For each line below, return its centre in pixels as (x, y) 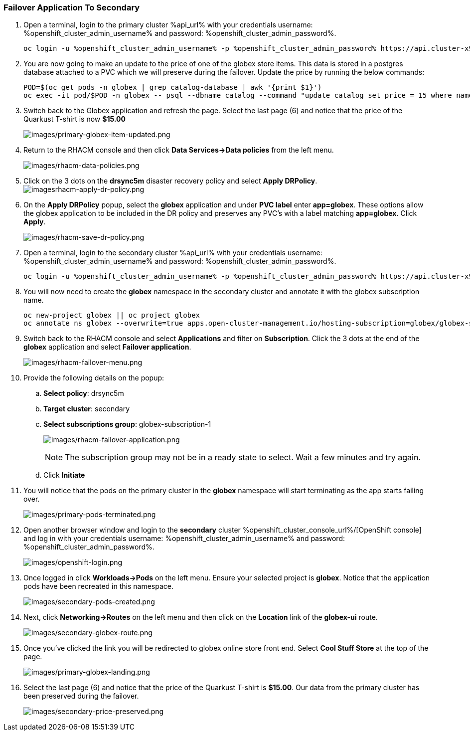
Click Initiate (64, 475)
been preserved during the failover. (81, 696)
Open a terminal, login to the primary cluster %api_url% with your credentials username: (168, 25)
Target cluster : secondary (87, 409)
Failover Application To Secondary (72, 7)
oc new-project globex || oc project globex (112, 315)
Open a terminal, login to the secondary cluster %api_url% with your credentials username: (173, 253)
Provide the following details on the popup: (94, 378)
